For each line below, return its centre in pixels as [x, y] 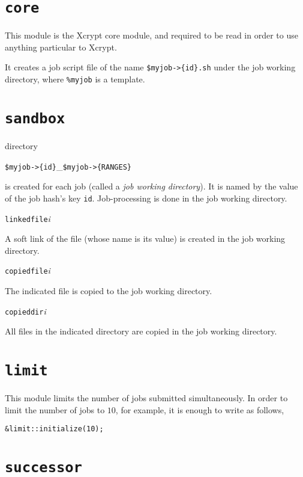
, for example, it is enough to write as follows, [200, 409]
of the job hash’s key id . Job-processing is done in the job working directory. [146, 198]
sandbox [35, 118]
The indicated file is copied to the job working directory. [109, 291]
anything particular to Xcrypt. [61, 47]
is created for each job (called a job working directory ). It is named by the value [151, 186]
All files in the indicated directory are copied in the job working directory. [141, 331]
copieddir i [25, 311]
